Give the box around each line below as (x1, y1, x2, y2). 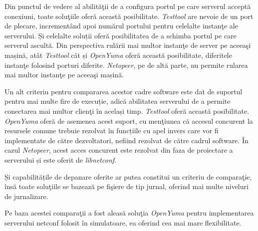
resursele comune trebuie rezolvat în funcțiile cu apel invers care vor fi (4, 125, 219, 136)
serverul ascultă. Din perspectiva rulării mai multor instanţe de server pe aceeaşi (4, 40, 251, 50)
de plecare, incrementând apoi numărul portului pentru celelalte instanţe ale (4, 20, 238, 31)
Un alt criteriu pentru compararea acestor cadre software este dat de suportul (4, 86, 243, 96)
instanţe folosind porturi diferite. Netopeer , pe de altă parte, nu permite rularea (4, 59, 248, 70)
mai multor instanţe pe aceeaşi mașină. (4, 69, 124, 80)
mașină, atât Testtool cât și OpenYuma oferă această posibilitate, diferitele (4, 49, 232, 60)
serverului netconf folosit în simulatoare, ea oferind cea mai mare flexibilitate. (4, 217, 242, 228)
